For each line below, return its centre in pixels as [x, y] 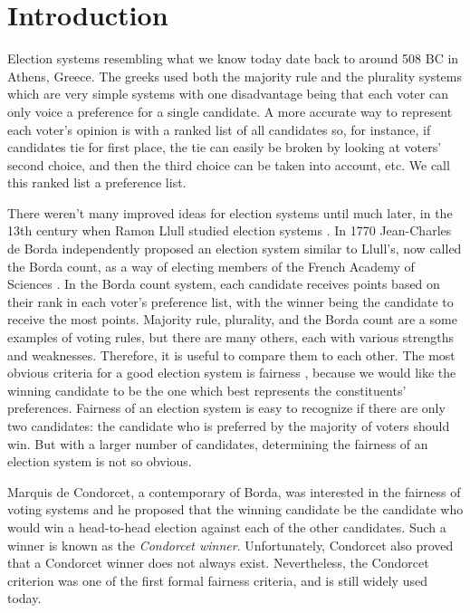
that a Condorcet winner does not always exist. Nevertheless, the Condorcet [218, 563]
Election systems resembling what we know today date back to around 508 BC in [233, 58]
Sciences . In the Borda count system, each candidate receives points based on [224, 284]
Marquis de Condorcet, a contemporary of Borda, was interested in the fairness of [234, 491]
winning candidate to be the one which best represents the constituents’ [207, 390]
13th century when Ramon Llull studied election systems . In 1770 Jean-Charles [230, 230]
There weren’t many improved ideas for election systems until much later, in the [230, 212]
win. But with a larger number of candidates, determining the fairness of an [218, 443]
